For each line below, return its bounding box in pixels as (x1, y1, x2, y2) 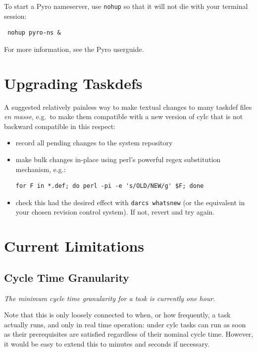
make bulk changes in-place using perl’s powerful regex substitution (15, 154, 221, 164)
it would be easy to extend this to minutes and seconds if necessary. (4, 338, 210, 349)
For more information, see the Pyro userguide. (4, 44, 144, 54)
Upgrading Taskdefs (4, 73, 143, 93)
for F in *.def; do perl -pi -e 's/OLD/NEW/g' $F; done (15, 182, 204, 190)
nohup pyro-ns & (7, 29, 61, 37)
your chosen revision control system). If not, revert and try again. (15, 207, 215, 217)
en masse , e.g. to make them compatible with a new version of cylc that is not (4, 111, 243, 122)
